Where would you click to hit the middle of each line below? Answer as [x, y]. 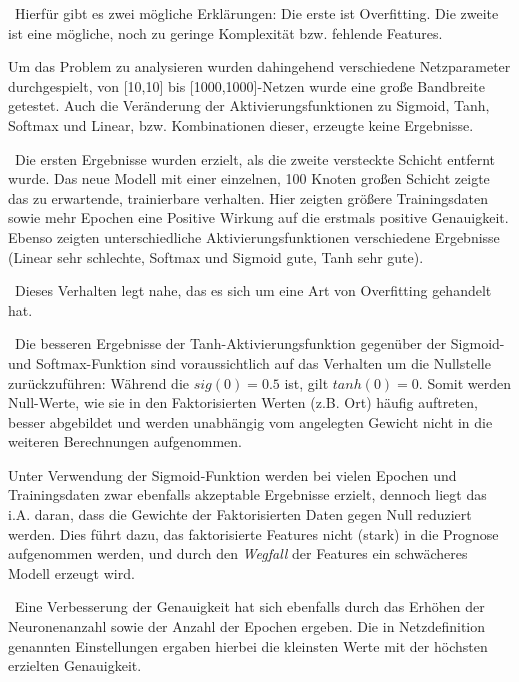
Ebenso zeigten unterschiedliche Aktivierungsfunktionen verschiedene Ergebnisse [254, 236]
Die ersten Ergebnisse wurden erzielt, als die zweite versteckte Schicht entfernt [255, 158]
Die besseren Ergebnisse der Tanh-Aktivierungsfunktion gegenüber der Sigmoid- [259, 343]
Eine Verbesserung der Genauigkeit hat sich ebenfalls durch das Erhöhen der [249, 606]
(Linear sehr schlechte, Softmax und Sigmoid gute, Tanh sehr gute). [216, 256]
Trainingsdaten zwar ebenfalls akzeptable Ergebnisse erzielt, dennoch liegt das [247, 494]
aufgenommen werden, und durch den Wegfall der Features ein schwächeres [238, 553]
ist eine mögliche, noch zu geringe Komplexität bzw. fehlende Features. [225, 32]
